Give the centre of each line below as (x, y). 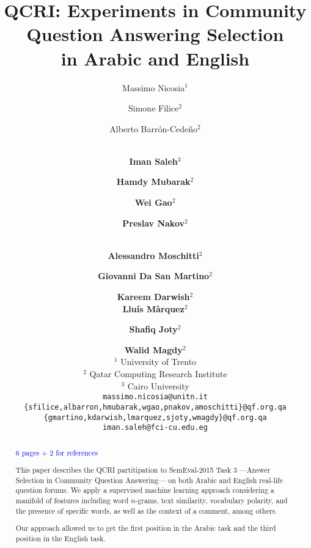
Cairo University (158, 385)
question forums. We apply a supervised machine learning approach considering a (145, 490)
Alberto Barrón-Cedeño (154, 128)
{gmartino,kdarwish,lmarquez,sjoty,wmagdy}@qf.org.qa (155, 417)
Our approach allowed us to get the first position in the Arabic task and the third (146, 528)
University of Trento (159, 362)
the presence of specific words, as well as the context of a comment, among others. (146, 510)
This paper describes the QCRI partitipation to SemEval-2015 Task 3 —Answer (143, 470)
